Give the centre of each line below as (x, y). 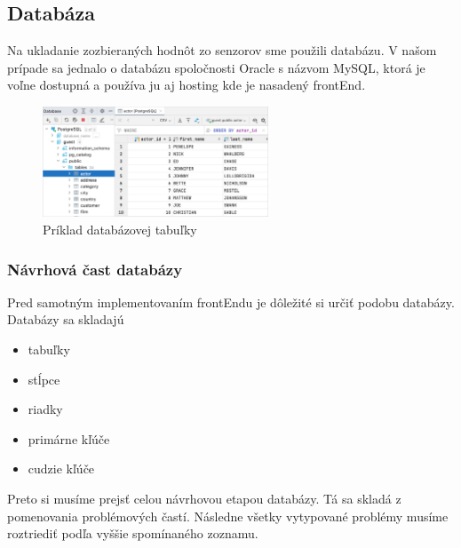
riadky (45, 409)
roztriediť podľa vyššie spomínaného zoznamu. (133, 533)
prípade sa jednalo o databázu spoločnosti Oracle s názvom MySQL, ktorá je (216, 67)
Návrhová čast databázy (95, 269)
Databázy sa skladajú (66, 319)
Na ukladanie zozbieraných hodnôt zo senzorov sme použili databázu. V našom (222, 50)
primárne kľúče (69, 438)
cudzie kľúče (61, 469)
